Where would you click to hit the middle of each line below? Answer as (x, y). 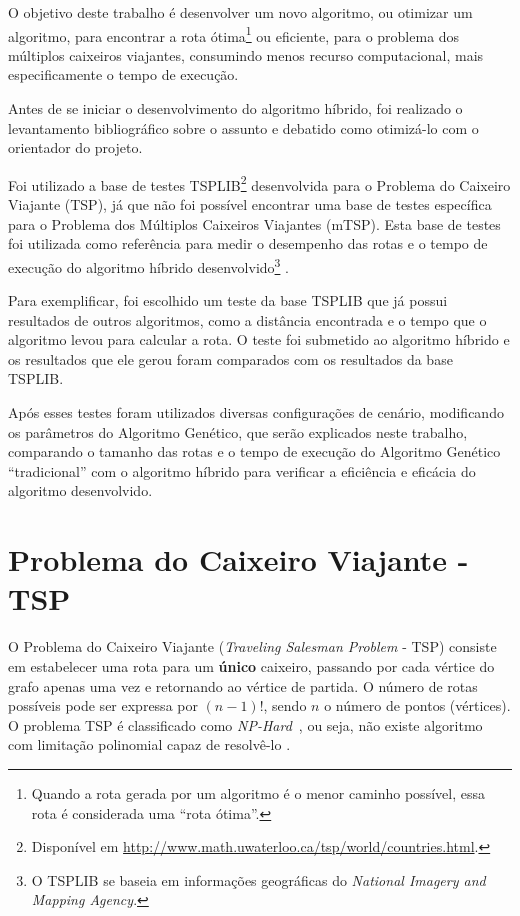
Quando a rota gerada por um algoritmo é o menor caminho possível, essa (258, 792)
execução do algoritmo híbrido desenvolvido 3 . (148, 265)
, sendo (285, 705)
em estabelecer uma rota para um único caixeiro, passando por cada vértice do (251, 665)
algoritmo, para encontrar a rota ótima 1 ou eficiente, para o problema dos (234, 34)
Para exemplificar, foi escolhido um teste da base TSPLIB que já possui (228, 300)
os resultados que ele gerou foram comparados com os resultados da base (230, 358)
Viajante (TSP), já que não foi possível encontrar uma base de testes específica (250, 204)
